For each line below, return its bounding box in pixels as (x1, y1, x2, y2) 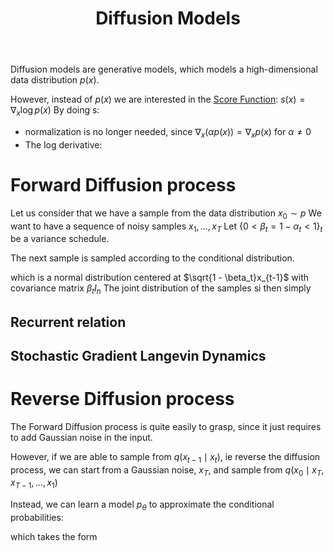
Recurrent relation (10, 313, 127, 331)
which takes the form (10, 531, 98, 543)
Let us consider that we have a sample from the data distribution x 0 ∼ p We (10, 207, 322, 221)
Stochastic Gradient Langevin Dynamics (10, 347, 267, 364)
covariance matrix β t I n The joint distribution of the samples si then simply (10, 282, 312, 297)
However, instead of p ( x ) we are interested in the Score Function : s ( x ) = (10, 93, 306, 106)
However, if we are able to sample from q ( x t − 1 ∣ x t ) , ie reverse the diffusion (10, 450, 321, 465)
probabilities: (10, 512, 64, 524)
